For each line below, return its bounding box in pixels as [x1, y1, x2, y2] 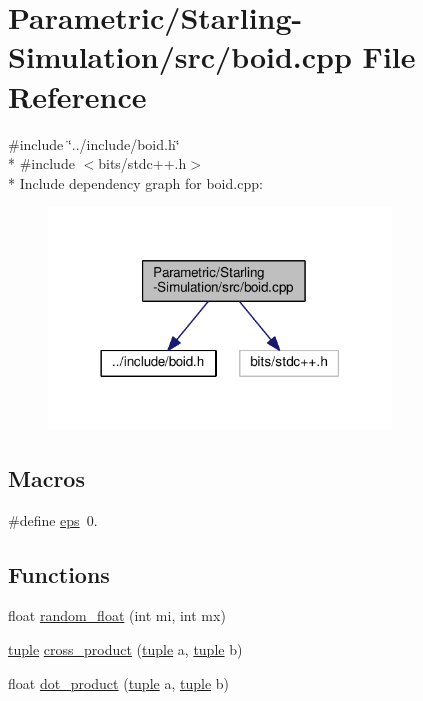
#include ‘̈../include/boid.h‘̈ [8, 133, 180, 154]
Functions [8, 558, 110, 589]
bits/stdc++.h [98, 153, 187, 174]
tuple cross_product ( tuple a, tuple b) [8, 638, 243, 659]
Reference [8, 75, 147, 116]
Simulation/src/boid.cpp [8, 36, 352, 77]
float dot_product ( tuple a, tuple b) [8, 672, 230, 693]
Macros [8, 462, 85, 493]
